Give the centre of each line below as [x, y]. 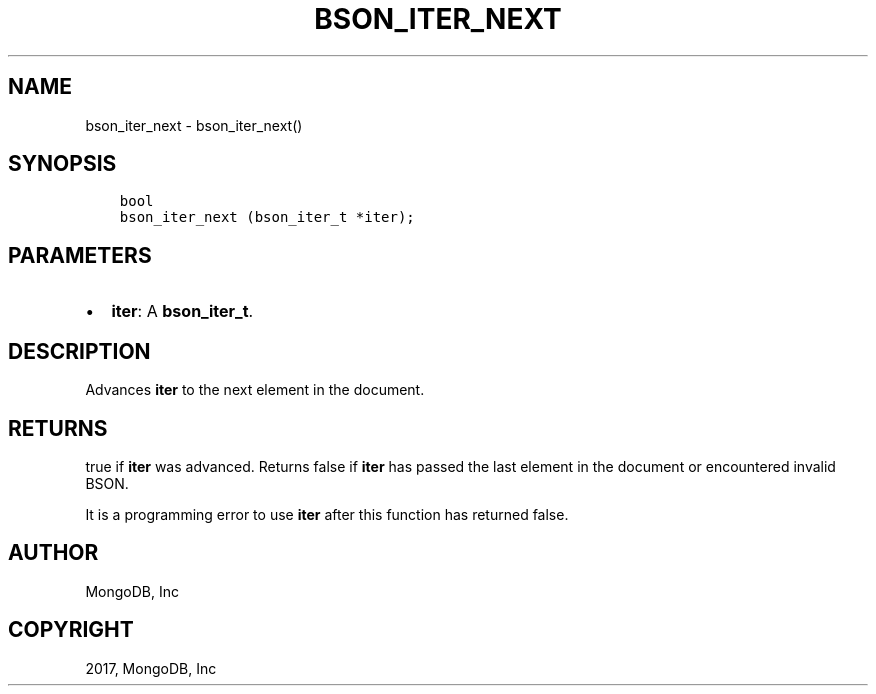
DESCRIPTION [79, 351]
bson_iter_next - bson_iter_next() [194, 125]
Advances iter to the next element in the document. [255, 390]
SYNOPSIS [62, 164]
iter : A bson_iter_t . [182, 311]
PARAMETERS [80, 255]
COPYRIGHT [71, 630]
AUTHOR [53, 553]
